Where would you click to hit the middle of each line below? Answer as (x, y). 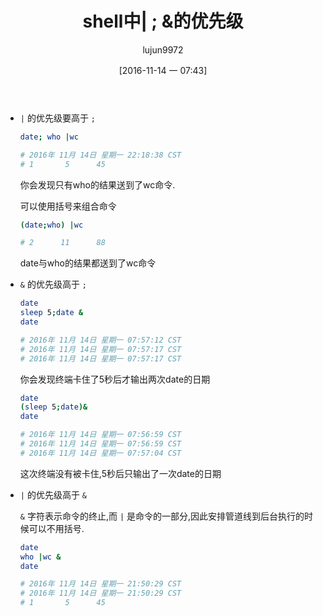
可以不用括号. (56, 528)
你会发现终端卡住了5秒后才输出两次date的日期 (115, 379)
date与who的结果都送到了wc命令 (88, 263)
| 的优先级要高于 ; (58, 118)
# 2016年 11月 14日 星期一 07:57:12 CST (100, 340)
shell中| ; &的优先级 (163, 21)
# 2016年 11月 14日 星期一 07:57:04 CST (100, 453)
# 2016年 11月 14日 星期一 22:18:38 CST (100, 155)
